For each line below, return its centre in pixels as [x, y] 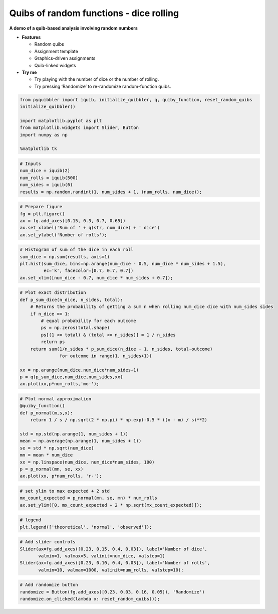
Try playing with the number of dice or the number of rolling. [97, 79]
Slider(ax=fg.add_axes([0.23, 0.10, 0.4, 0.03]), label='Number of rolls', [115, 563]
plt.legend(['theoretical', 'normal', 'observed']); [86, 527]
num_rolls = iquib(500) [49, 178]
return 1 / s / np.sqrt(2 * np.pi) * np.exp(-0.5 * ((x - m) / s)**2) [119, 420]
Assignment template [56, 51]
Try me [29, 72]
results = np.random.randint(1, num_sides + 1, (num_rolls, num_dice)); [111, 192]
